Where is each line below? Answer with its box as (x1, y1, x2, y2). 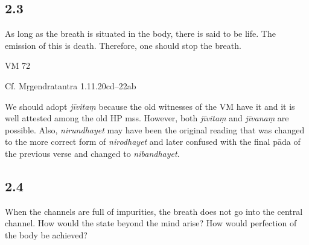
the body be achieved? (5, 228, 88, 241)
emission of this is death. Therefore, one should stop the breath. (5, 39, 241, 51)
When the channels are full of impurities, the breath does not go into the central (5, 205, 303, 217)
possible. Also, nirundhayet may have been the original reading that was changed (5, 123, 305, 136)
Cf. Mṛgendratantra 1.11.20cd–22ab (5, 79, 136, 92)
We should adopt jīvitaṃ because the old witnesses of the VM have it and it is (5, 100, 295, 112)
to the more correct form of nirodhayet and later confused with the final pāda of (5, 135, 301, 148)
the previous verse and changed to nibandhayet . (5, 147, 180, 159)
